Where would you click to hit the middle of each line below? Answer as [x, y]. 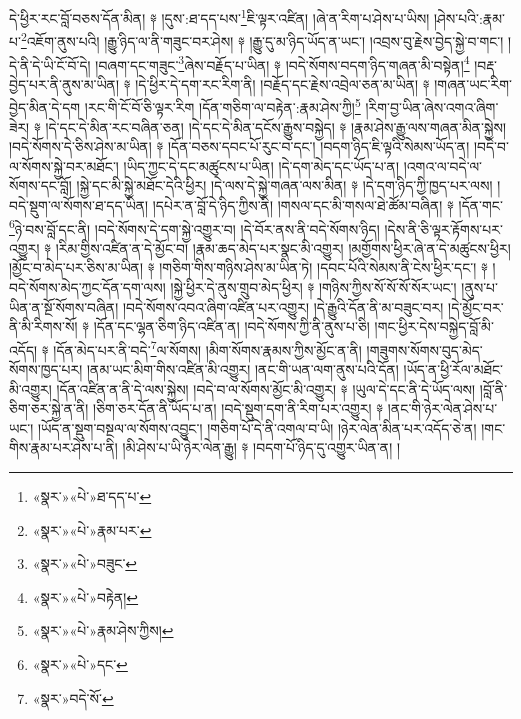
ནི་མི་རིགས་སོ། [43, 326]
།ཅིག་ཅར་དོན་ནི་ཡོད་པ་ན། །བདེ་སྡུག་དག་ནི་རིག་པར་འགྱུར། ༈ [238, 408]
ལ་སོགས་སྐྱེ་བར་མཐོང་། [64, 165]
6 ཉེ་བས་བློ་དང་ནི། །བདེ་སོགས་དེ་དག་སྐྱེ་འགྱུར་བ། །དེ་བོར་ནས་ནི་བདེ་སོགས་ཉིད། [194, 227]
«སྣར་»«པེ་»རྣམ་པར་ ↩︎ [92, 529]
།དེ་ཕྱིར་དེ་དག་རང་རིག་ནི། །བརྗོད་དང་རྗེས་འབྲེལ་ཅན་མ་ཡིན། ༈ [282, 83]
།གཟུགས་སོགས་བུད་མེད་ [424, 349]
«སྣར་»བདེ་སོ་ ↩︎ [73, 697]
